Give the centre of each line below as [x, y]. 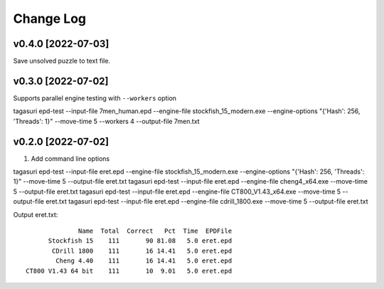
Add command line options [70, 158]
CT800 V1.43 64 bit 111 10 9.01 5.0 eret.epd [129, 271]
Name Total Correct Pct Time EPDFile [155, 231]
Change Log [50, 19]
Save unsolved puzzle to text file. [62, 61]
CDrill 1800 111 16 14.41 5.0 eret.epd [142, 251]
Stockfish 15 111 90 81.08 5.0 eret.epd [140, 241]
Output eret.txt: [36, 214]
